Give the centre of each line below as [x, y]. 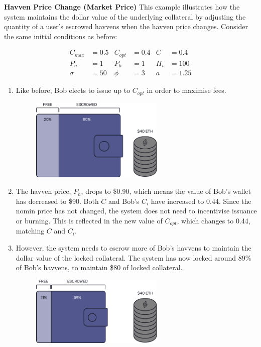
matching [30, 231]
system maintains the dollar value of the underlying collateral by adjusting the [125, 16]
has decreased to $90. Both [57, 201]
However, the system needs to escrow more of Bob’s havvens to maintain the [134, 247]
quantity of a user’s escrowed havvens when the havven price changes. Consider [126, 26]
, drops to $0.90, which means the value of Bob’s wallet [166, 191]
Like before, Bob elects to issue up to [73, 90]
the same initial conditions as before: [61, 36]
